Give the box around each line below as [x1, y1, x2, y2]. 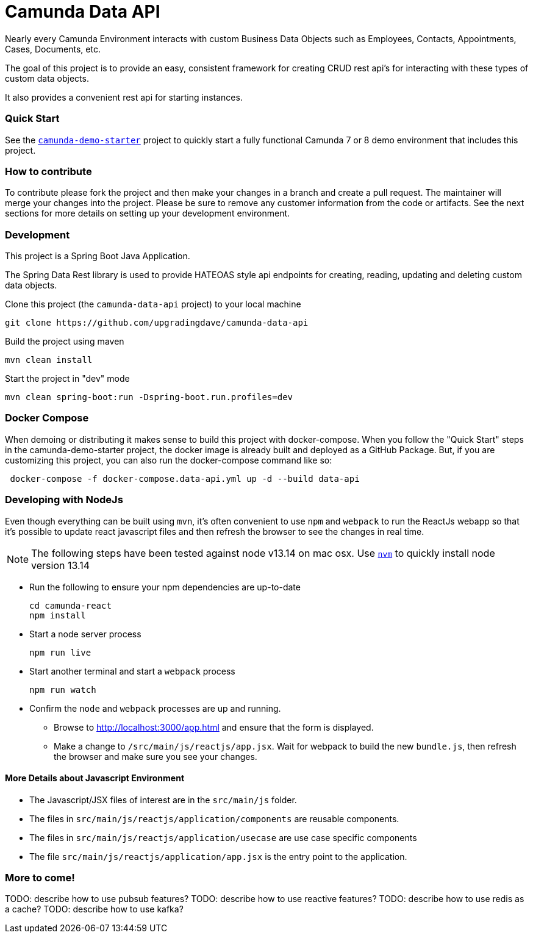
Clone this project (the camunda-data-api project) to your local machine [5, 299, 301, 309]
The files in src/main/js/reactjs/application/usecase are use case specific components [29, 832, 417, 843]
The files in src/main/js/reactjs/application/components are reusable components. [29, 813, 399, 824]
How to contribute [5, 165, 92, 177]
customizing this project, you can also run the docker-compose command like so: [5, 454, 332, 465]
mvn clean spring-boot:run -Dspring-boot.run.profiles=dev [5, 392, 293, 402]
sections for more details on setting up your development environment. [5, 208, 290, 219]
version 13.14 [31, 559, 90, 571]
